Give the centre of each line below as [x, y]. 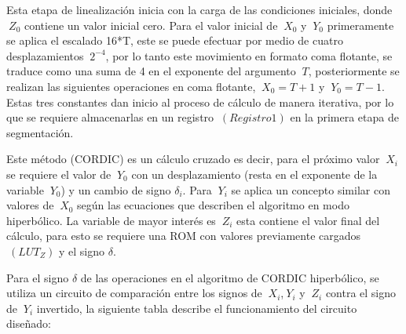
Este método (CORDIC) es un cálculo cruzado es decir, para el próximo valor [193, 159]
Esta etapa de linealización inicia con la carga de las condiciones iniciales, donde [199, 9]
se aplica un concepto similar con [311, 189]
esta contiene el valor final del [308, 220]
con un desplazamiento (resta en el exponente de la [254, 174]
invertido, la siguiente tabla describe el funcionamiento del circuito [197, 308]
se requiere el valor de [59, 174]
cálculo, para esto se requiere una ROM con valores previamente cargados [184, 236]
